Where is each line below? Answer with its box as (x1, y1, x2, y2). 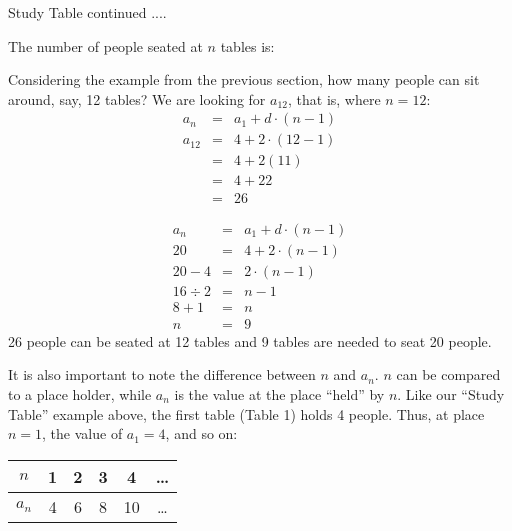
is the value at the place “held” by (174, 383, 385, 404)
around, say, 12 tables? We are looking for (8, 88, 266, 109)
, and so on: (165, 423, 238, 444)
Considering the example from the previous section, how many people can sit (8, 69, 480, 90)
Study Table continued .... (8, 2, 167, 22)
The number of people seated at (8, 35, 203, 56)
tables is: (220, 35, 275, 56)
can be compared (396, 364, 501, 385)
